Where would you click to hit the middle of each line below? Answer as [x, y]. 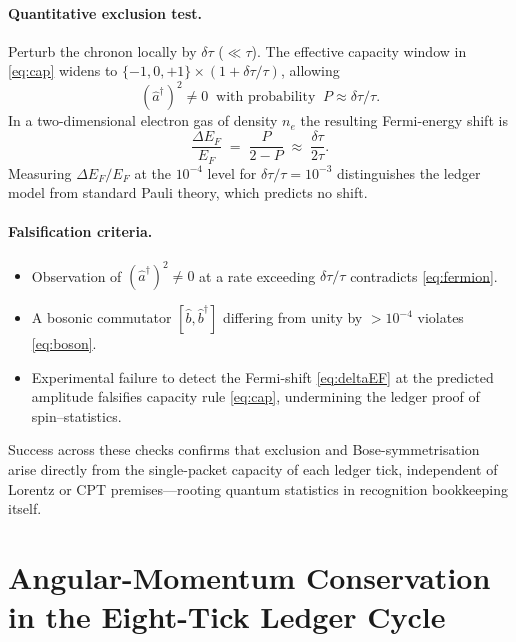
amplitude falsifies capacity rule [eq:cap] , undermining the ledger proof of [255, 396]
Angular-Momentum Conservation [249, 577]
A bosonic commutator [101, 317]
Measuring [40, 172]
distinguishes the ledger [409, 172]
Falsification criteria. [80, 231]
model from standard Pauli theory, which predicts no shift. [188, 192]
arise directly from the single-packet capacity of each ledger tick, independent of [253, 469]
